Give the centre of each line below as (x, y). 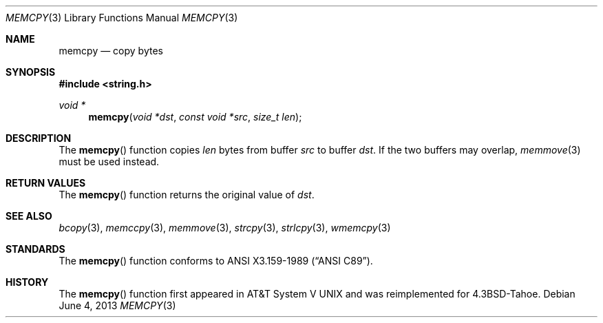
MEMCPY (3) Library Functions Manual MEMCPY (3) (122, 18)
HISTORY (27, 282)
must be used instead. (109, 161)
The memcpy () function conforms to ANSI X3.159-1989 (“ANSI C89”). (216, 261)
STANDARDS (35, 249)
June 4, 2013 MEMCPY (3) (117, 305)
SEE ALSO (29, 216)
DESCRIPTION (39, 138)
